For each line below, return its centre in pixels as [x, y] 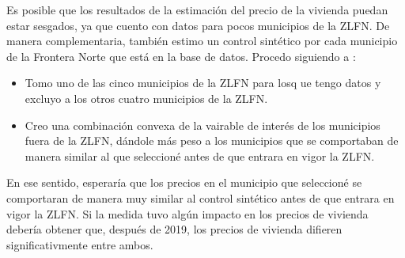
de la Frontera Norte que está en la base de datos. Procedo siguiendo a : [181, 56]
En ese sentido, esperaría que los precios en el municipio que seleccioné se [184, 182]
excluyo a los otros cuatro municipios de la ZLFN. [146, 98]
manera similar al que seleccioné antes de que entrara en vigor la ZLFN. [200, 156]
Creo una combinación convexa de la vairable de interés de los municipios [202, 125]
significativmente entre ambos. [80, 244]
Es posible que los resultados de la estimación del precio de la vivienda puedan [197, 9]
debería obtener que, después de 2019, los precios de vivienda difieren [174, 229]
